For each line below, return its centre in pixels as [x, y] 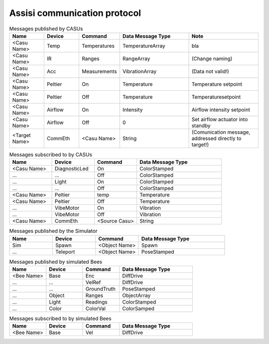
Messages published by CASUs [46, 28]
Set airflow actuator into [220, 119]
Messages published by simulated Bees [56, 262]
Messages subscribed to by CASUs [51, 155]
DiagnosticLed [72, 169]
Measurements [99, 71]
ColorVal [95, 309]
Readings [96, 302]
